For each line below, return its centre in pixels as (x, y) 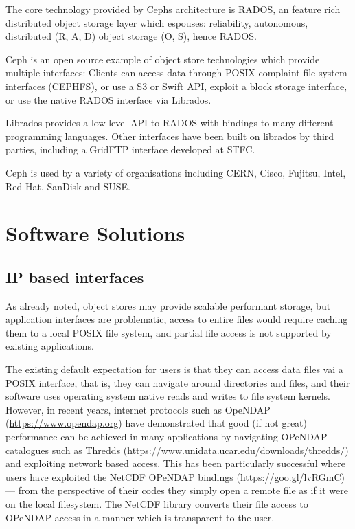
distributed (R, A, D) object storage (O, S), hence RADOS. (131, 36)
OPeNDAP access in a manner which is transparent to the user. (140, 517)
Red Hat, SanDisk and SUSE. (68, 186)
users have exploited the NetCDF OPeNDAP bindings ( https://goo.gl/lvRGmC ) (175, 476)
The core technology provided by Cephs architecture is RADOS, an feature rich (173, 9)
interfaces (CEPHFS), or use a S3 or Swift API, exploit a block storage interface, (176, 86)
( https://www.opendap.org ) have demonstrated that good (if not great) (157, 423)
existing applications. (50, 346)
